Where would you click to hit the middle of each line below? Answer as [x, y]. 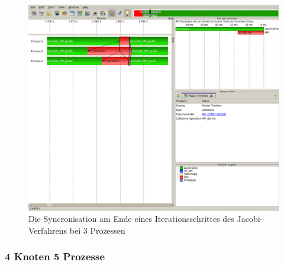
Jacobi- [250, 219]
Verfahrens [48, 230]
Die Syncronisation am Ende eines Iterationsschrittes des [131, 219]
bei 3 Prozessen [97, 230]
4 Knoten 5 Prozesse [55, 256]
